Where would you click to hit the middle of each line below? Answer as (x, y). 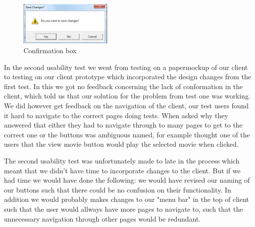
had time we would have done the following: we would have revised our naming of (127, 180)
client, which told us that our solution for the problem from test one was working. (127, 96)
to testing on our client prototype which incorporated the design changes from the (127, 77)
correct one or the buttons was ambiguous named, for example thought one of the (127, 134)
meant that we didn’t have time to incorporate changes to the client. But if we (122, 170)
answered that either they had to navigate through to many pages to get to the (123, 125)
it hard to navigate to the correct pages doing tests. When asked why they (116, 115)
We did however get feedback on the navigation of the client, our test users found (127, 105)
